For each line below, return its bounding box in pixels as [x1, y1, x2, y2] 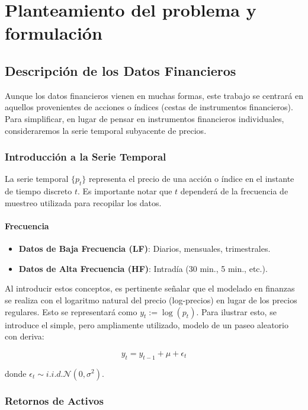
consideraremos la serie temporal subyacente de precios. [5, 124, 207, 136]
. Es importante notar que [78, 185, 172, 197]
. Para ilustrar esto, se [196, 305, 277, 318]
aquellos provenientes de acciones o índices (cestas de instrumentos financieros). [5, 101, 293, 113]
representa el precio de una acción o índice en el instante [88, 172, 294, 185]
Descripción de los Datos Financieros [5, 61, 236, 79]
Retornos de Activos [5, 393, 104, 408]
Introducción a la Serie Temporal [5, 149, 166, 164]
